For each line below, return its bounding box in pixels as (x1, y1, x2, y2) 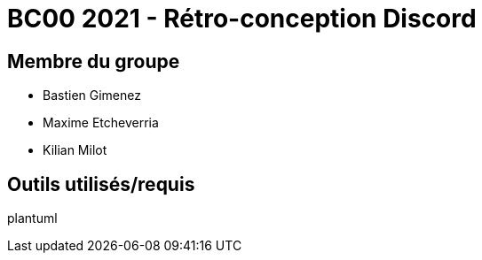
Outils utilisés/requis (7, 172, 195, 195)
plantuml (7, 210, 58, 226)
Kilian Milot (43, 142, 107, 158)
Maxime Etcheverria (43, 115, 159, 131)
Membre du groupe (7, 50, 180, 73)
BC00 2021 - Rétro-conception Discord (7, 4, 477, 34)
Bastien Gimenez (43, 88, 141, 103)
